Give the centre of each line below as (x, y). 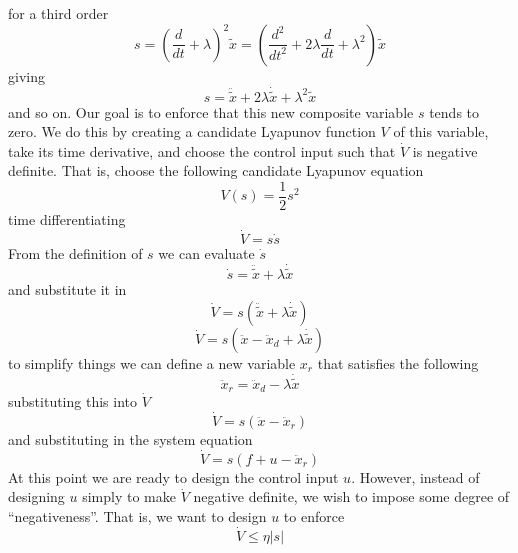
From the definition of (75, 252)
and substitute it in (67, 288)
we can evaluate (206, 252)
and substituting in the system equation (130, 438)
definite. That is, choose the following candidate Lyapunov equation (216, 170)
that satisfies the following (398, 362)
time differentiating (67, 219)
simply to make (129, 496)
